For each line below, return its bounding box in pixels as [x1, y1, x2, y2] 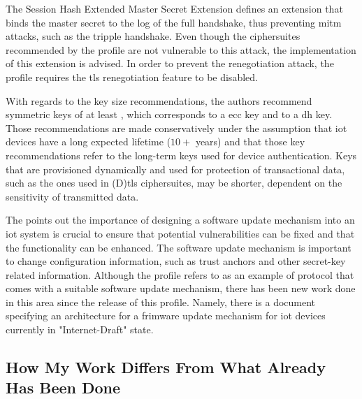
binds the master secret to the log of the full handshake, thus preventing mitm [6, 15, 342, 29]
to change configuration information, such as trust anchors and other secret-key [6, 254, 346, 268]
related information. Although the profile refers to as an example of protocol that [6, 267, 354, 282]
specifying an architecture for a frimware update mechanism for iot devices [6, 308, 326, 323]
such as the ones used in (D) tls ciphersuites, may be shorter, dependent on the [6, 175, 342, 190]
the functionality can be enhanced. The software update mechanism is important [6, 240, 352, 254]
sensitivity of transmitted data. [6, 189, 139, 203]
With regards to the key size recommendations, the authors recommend [6, 93, 312, 108]
